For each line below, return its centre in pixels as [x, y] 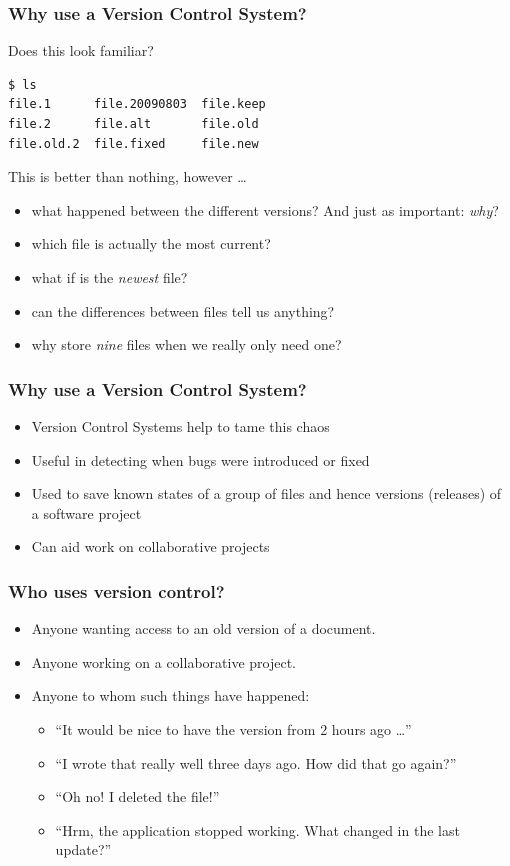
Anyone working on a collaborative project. [163, 661]
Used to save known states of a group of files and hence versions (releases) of [266, 493]
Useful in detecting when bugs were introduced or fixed [200, 459]
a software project [86, 512]
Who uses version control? [116, 590]
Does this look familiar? [81, 50]
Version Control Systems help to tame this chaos [180, 425]
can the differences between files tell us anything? [183, 310]
